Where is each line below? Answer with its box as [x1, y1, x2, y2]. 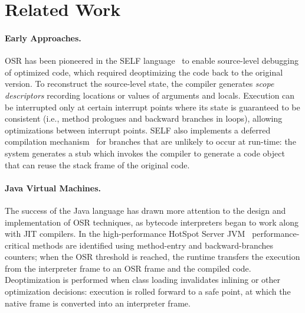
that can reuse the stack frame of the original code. [5, 158, 190, 171]
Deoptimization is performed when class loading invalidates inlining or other [5, 273, 280, 286]
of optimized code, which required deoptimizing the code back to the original [5, 66, 283, 78]
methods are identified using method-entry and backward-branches [32, 239, 274, 251]
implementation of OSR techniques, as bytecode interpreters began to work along [5, 216, 299, 228]
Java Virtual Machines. [5, 181, 101, 194]
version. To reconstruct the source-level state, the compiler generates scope [5, 77, 274, 90]
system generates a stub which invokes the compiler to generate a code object [5, 146, 285, 159]
